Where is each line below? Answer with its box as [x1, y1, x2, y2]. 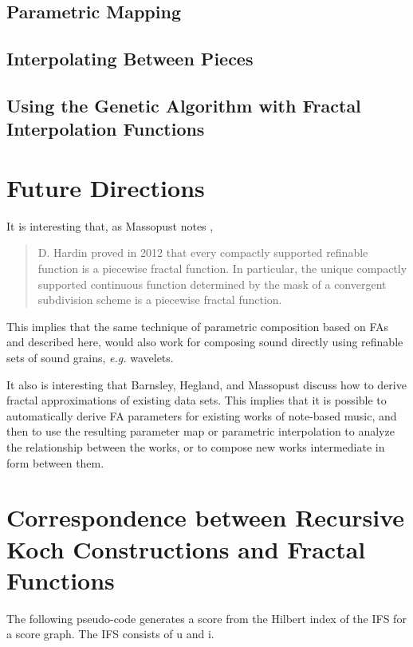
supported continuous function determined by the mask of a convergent [37, 275, 387, 292]
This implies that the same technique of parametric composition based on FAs [6, 318, 389, 334]
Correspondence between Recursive [6, 501, 405, 534]
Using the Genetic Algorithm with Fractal [6, 93, 361, 117]
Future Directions [6, 171, 205, 203]
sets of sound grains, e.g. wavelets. [6, 349, 174, 366]
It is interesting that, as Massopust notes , [6, 217, 214, 234]
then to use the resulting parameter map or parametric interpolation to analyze [6, 423, 395, 440]
